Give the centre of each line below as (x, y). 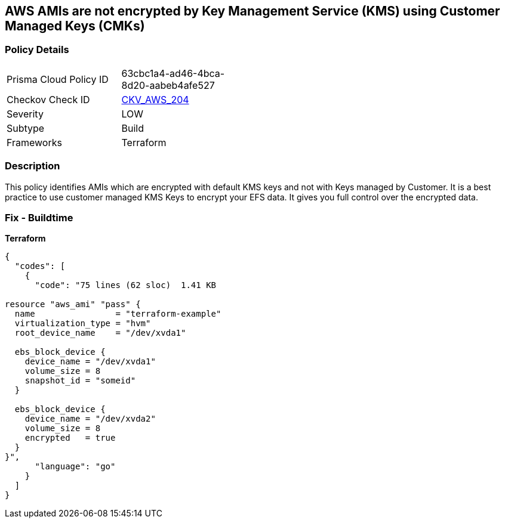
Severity (25, 114)
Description (33, 166)
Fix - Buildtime (39, 217)
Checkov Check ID (48, 99)
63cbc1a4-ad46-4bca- (173, 73)
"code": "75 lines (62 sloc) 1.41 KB (126, 285)
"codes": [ (40, 266)
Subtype (26, 128)
